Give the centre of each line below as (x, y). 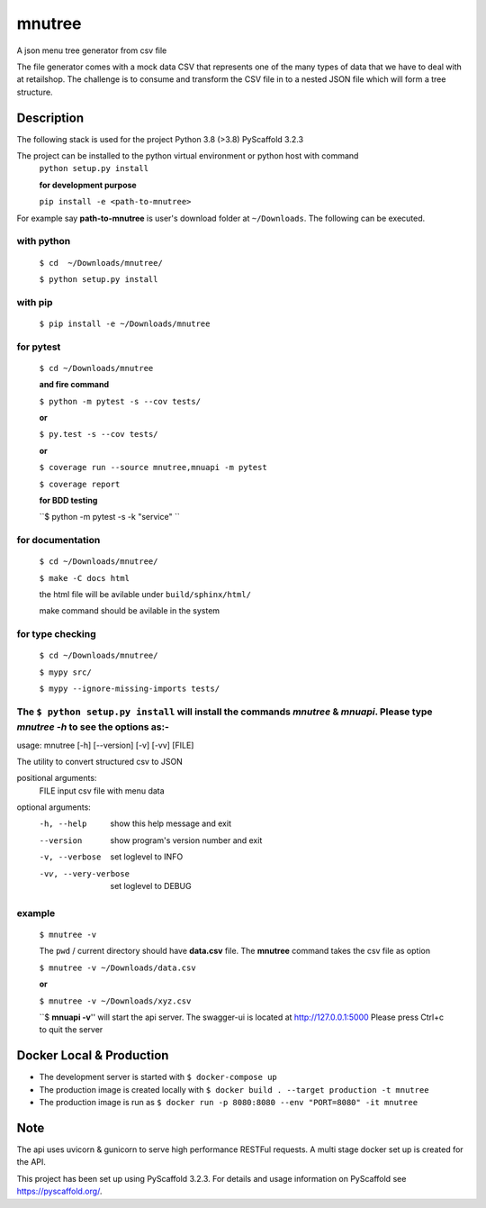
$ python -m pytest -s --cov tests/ (120, 401)
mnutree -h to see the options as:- (93, 727)
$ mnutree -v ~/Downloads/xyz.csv (115, 1001)
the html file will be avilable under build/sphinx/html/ (145, 595)
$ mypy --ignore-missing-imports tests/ (130, 689)
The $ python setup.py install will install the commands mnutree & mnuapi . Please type (225, 712)
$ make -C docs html (85, 578)
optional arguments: (54, 807)
